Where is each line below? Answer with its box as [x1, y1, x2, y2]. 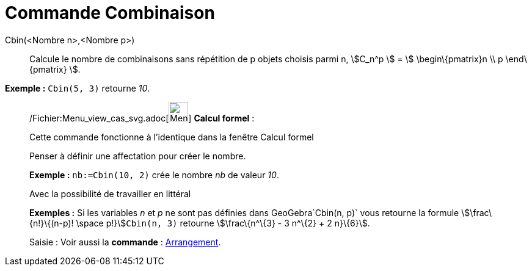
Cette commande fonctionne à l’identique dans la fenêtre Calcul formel [29, 131, 314, 142]
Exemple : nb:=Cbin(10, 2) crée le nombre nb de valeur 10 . [29, 169, 279, 180]
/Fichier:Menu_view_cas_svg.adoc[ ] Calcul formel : [29, 112, 255, 123]
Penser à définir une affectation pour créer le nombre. [29, 150, 246, 161]
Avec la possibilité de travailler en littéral [29, 188, 191, 199]
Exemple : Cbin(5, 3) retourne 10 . [5, 82, 150, 93]
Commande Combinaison [5, 2, 215, 23]
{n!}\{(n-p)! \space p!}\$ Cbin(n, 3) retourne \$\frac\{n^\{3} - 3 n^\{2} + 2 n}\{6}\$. [29, 217, 370, 228]
